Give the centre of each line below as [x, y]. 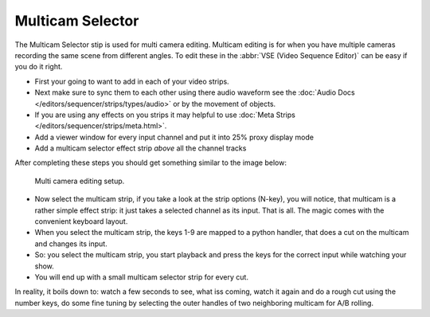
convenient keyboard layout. [81, 221]
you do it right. [39, 67]
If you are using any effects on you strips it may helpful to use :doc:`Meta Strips [165, 115]
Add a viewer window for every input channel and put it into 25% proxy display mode [174, 137]
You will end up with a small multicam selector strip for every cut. [141, 277]
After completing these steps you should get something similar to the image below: [150, 162]
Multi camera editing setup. [80, 181]
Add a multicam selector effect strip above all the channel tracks [141, 148]
